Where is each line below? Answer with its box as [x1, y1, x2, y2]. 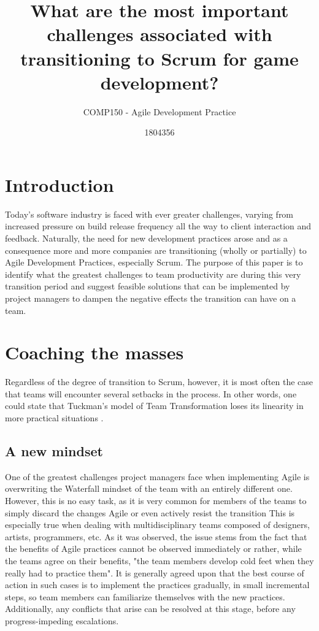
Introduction [5, 172, 114, 197]
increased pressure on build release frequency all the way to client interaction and [5, 220, 312, 232]
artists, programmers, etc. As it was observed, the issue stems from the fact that [5, 530, 307, 543]
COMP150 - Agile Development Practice [83, 105, 236, 118]
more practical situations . [5, 411, 104, 424]
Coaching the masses [5, 340, 184, 365]
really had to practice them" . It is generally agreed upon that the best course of [5, 566, 304, 579]
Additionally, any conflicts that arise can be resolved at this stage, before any [5, 602, 296, 615]
